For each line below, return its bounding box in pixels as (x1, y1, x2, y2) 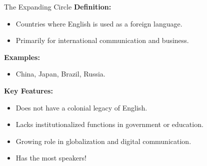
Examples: (4, 51, 40, 62)
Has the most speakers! (15, 152, 86, 163)
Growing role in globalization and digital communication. (15, 135, 191, 146)
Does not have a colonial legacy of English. (15, 102, 147, 112)
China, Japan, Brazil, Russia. (15, 68, 105, 79)
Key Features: (4, 85, 53, 95)
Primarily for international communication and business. (15, 35, 189, 45)
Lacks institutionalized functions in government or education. (15, 119, 203, 129)
